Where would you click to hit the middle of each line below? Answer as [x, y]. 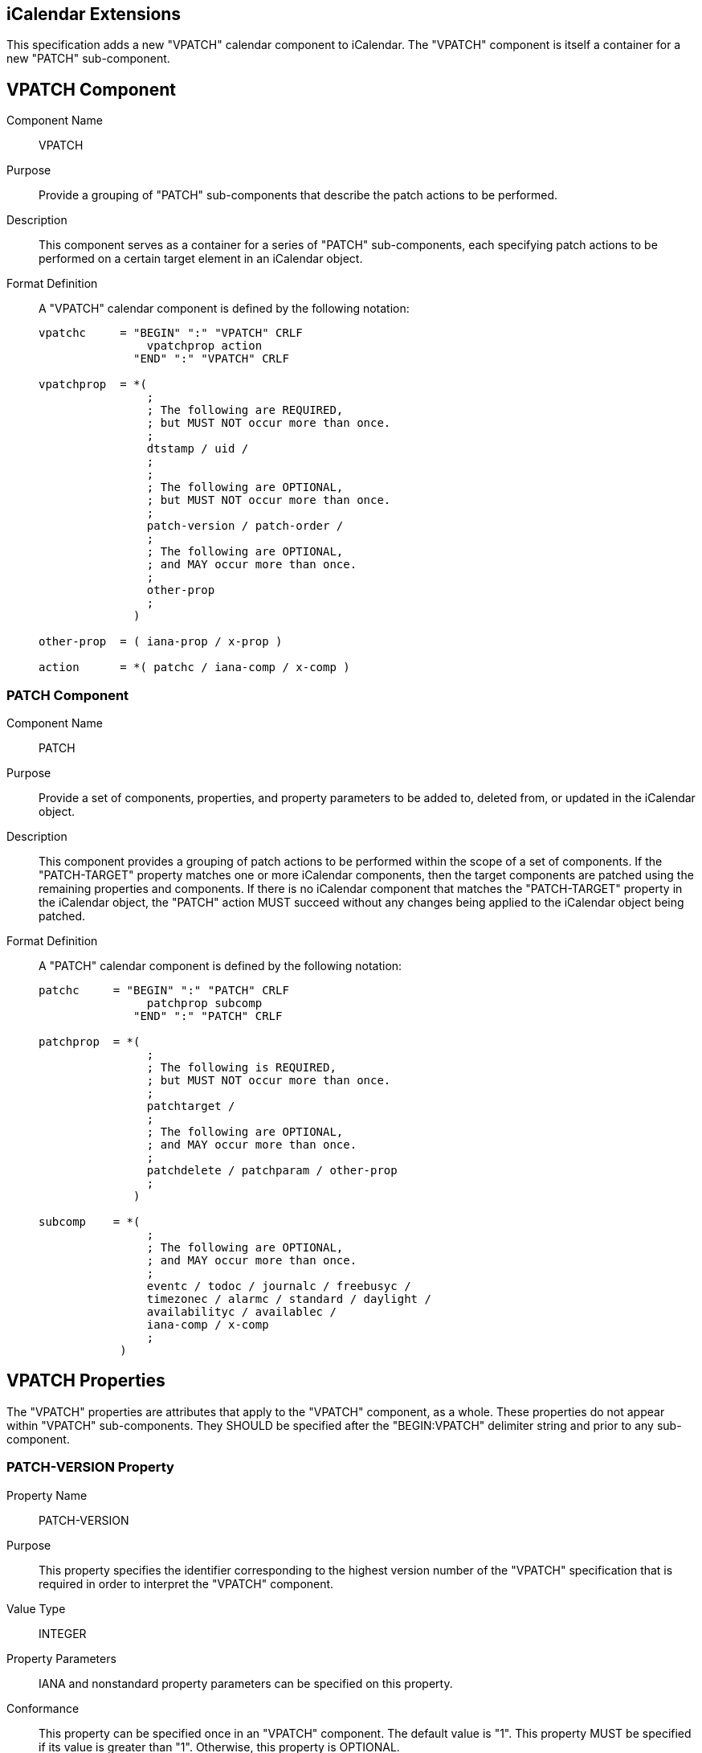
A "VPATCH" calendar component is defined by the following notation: [224, 309]
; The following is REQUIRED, [241, 1068]
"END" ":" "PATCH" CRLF [208, 1016]
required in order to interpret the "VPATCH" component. [186, 1583]
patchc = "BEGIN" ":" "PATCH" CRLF [164, 991]
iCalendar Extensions [94, 14]
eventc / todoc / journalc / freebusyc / [279, 1286]
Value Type [36, 1608]
